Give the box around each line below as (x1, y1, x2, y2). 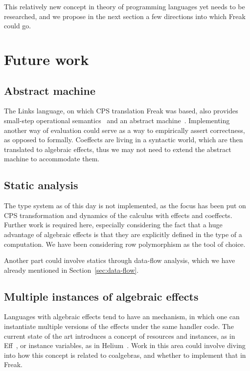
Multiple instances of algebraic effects (4, 288, 199, 304)
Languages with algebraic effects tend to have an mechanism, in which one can (4, 311, 240, 322)
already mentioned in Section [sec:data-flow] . (4, 264, 139, 275)
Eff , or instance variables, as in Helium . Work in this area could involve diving (4, 340, 246, 350)
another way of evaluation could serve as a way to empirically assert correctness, (4, 125, 245, 135)
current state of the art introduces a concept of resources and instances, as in (4, 330, 235, 341)
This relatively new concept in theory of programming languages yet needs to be (4, 1, 245, 11)
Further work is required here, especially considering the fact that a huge (4, 219, 223, 230)
